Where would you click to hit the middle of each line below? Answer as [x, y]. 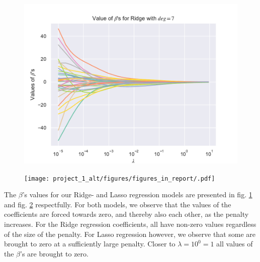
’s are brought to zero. [54, 253]
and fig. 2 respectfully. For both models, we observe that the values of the [118, 204]
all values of [235, 244]
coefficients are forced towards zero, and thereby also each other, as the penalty [126, 214]
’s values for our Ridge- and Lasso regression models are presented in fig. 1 [137, 194]
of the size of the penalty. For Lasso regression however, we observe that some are [130, 234]
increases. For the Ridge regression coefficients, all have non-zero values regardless [130, 224]
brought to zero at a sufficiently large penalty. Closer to [90, 244]
